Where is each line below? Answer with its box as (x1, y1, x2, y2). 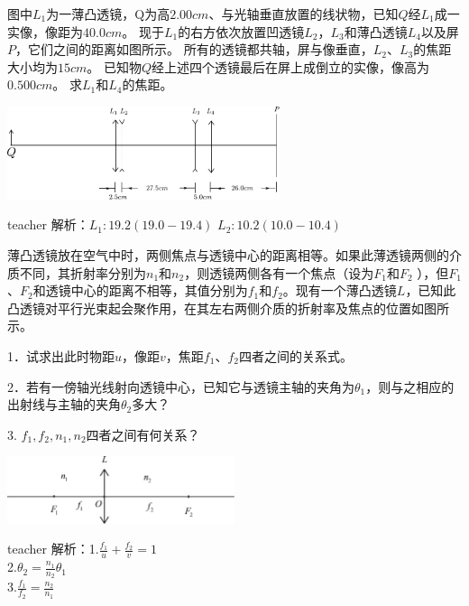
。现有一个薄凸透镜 (282, 281, 397, 300)
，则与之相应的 (365, 377, 455, 396)
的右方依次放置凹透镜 (178, 22, 305, 41)
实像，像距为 (7, 22, 83, 41)
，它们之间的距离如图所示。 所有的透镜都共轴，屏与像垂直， (15, 40, 373, 59)
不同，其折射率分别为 (19, 263, 146, 282)
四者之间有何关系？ (86, 424, 200, 443)
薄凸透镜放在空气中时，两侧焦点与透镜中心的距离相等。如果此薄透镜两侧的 (7, 246, 449, 265)
